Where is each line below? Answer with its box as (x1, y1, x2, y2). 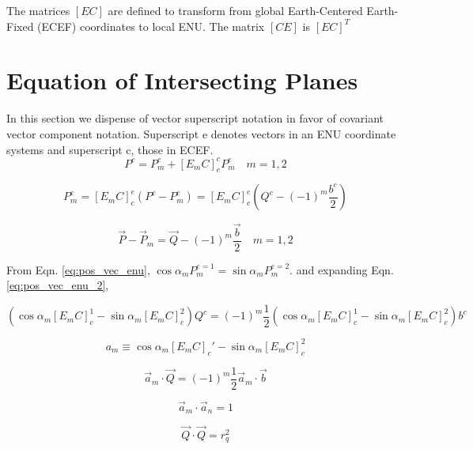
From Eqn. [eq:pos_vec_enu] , (6, 261, 150, 277)
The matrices (6, 2, 70, 18)
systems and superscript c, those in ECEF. (6, 141, 214, 157)
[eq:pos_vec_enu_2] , (6, 277, 109, 293)
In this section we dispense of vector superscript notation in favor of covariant (6, 110, 384, 126)
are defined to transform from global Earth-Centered (108, 2, 363, 18)
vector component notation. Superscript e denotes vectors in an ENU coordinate (6, 125, 396, 141)
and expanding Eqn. (296, 261, 394, 277)
